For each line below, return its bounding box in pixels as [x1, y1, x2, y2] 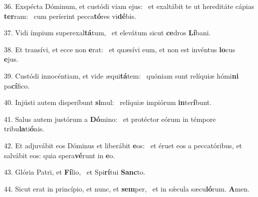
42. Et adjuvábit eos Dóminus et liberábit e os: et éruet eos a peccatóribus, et [4, 140, 242, 150]
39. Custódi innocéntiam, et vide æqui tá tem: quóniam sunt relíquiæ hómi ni [4, 70, 239, 81]
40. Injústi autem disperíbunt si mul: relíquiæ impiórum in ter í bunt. [4, 97, 212, 107]
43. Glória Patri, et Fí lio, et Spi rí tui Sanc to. [4, 167, 146, 177]
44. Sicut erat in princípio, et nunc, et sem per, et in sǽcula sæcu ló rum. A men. [4, 183, 250, 194]
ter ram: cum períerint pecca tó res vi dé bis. [4, 10, 136, 21]
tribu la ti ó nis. [4, 123, 45, 134]
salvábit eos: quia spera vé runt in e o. [4, 150, 115, 160]
